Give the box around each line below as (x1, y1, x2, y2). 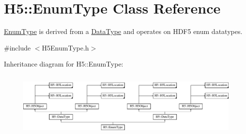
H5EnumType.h (42, 42, 89, 52)
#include (4, 42, 31, 52)
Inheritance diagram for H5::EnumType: (4, 59, 123, 69)
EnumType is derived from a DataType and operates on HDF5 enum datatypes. (4, 26, 243, 36)
